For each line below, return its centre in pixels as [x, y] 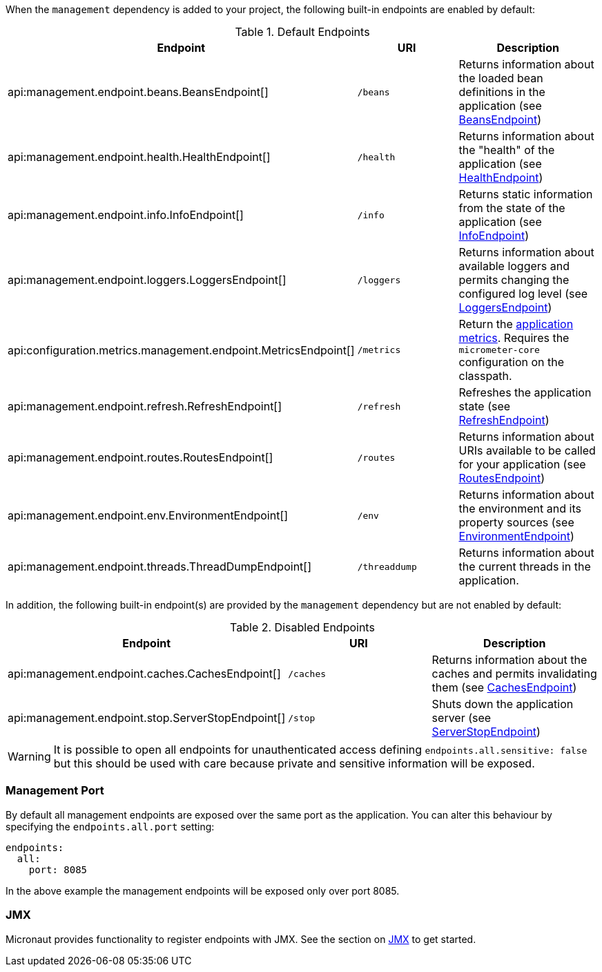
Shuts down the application [503, 704]
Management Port [55, 791]
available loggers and [514, 266]
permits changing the [514, 280]
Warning [29, 756]
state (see [485, 406]
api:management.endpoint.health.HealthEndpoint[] [139, 157]
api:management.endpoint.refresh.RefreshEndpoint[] [145, 406]
